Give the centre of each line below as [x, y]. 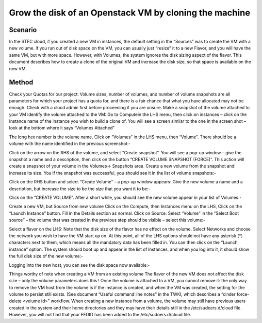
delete [15, 301]
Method [21, 82]
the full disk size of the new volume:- [46, 256]
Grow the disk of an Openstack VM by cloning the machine [130, 13]
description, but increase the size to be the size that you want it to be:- [80, 189]
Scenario [23, 30]
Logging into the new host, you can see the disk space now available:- [79, 265]
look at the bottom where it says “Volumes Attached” [62, 128]
